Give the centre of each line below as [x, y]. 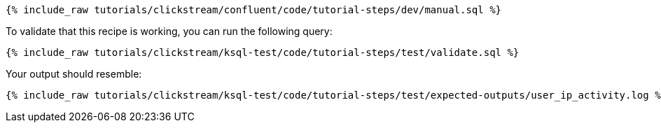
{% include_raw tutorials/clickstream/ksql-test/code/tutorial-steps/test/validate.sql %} [263, 52]
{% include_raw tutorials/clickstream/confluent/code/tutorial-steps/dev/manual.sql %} [254, 10]
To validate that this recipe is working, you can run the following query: [169, 31]
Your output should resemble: [74, 74]
